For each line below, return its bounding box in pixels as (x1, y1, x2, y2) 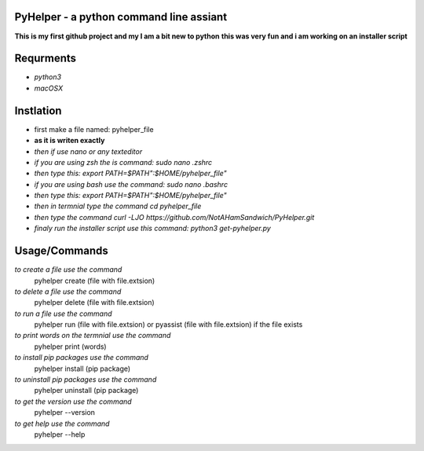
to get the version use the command (14, 397, 133, 406)
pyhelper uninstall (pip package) (34, 386, 139, 395)
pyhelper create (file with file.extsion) (34, 276, 155, 285)
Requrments (14, 52, 77, 65)
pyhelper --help (34, 430, 86, 439)
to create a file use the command (14, 265, 122, 274)
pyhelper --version (34, 408, 96, 417)
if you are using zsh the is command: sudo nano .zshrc (34, 157, 213, 167)
